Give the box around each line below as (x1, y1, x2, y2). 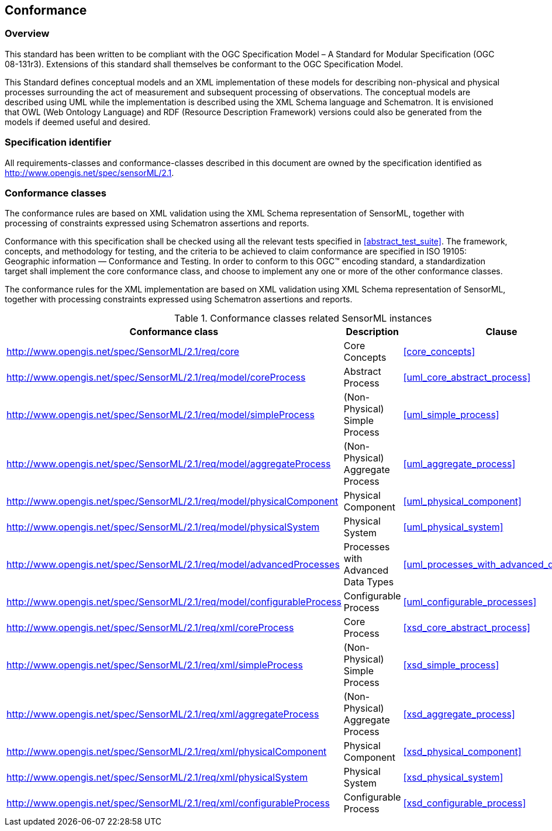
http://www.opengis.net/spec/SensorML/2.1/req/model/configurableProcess (6, 596, 341, 608)
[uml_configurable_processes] (403, 596, 537, 608)
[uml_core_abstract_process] (403, 371, 531, 384)
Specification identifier (5, 136, 112, 149)
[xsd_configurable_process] (403, 797, 526, 809)
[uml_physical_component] (403, 495, 522, 508)
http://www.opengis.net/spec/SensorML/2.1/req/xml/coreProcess (6, 622, 294, 634)
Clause (485, 326, 517, 338)
